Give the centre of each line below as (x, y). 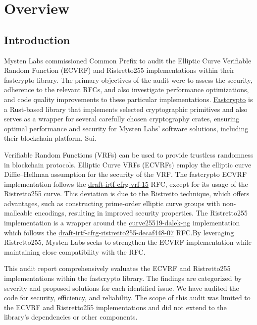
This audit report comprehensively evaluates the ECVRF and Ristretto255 (117, 268)
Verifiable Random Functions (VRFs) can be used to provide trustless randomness (129, 154)
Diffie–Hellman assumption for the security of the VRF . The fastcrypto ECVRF (126, 174)
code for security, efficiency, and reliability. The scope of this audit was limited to (127, 298)
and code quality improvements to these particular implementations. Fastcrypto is (128, 99)
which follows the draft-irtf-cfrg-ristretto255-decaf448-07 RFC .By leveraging (119, 232)
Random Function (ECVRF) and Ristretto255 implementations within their (119, 70)
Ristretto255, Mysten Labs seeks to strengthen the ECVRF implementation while (128, 242)
